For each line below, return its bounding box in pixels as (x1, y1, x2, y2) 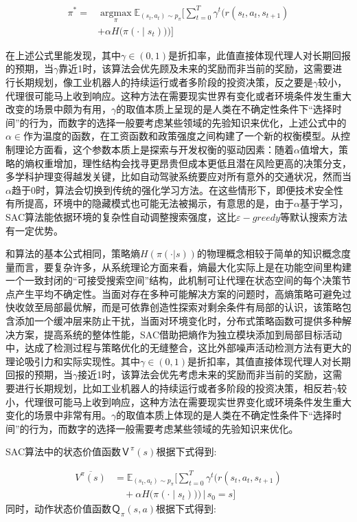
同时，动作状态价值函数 (5, 501, 111, 516)
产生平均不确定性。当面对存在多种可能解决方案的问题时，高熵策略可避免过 (14, 286, 352, 301)
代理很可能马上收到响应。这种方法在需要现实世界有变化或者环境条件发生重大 (5, 88, 352, 102)
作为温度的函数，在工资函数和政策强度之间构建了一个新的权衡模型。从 (23, 129, 341, 143)
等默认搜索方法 (279, 209, 347, 224)
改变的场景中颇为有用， (5, 102, 111, 116)
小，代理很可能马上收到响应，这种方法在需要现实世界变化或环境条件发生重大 (5, 394, 352, 409)
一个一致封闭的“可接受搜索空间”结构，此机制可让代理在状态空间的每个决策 (5, 273, 342, 287)
